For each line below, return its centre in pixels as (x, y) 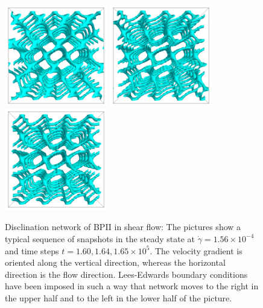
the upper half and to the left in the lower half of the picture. (119, 297)
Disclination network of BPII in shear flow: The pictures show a (123, 227)
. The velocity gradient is (196, 250)
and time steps (32, 250)
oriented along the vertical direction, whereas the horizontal (115, 262)
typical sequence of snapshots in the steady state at (100, 238)
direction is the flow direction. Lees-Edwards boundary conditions (126, 274)
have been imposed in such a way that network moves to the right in (132, 286)
